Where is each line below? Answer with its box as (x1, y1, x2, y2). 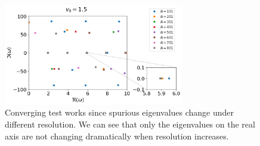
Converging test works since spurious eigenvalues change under (5, 106, 234, 119)
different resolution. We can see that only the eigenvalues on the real (5, 118, 255, 131)
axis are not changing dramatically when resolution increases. (5, 129, 229, 142)
